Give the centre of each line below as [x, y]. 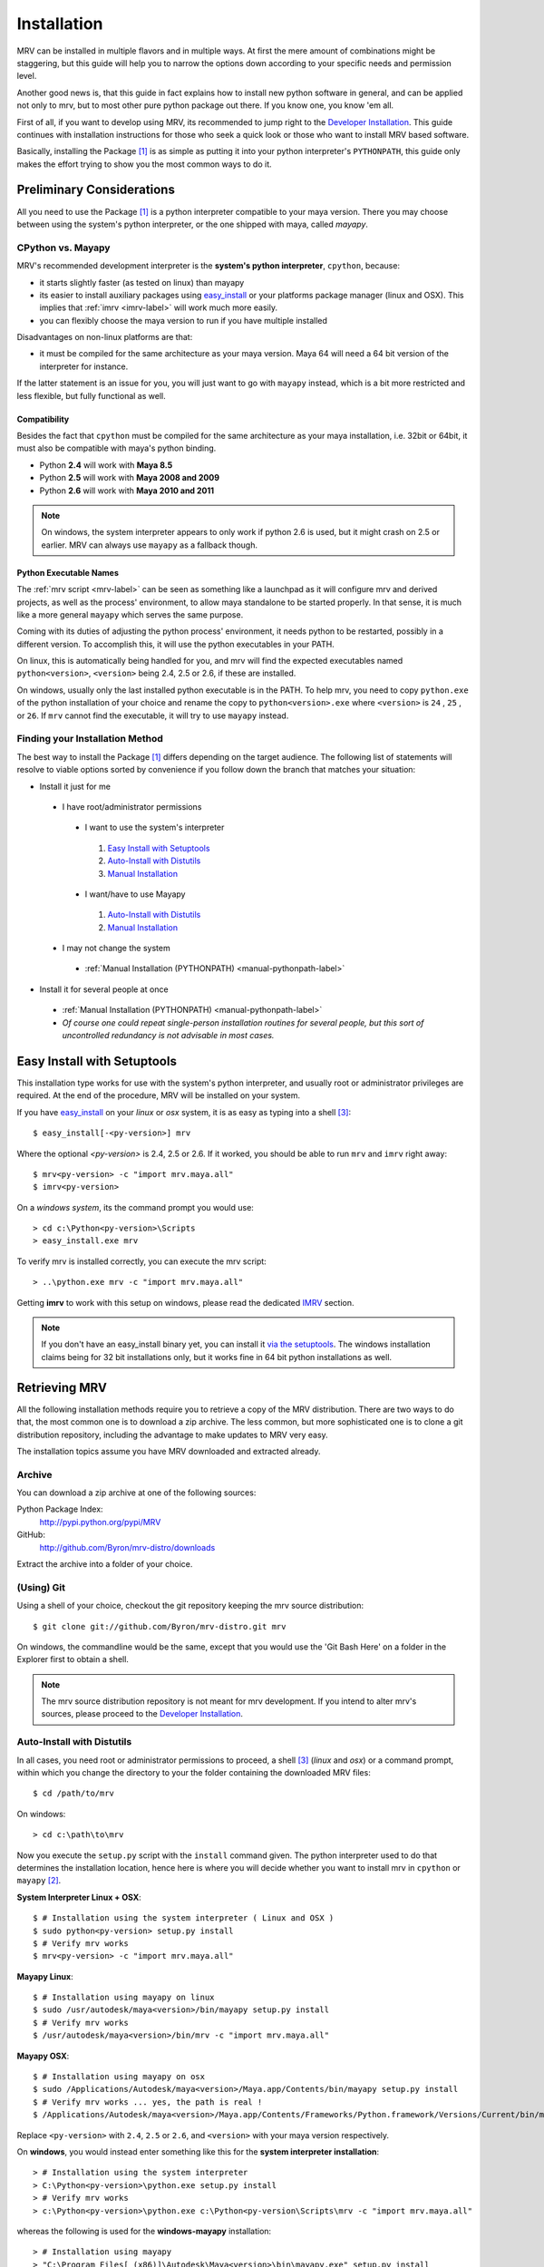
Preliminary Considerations [96, 190]
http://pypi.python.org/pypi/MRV [100, 1522]
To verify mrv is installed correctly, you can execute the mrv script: [141, 1261]
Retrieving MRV [62, 1387]
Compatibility [43, 419]
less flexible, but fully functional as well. [92, 395]
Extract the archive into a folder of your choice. [105, 1563]
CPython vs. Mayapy [63, 248]
